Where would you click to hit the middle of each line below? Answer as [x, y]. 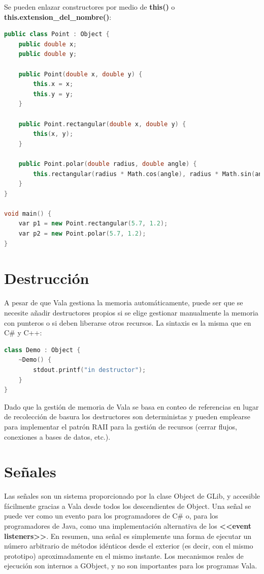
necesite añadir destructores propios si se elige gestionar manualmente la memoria [131, 312]
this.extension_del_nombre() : [58, 17]
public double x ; [48, 44]
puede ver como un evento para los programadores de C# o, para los [111, 516]
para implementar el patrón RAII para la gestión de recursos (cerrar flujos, [121, 426]
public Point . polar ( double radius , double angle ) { [108, 164]
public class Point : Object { [57, 34]
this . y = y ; [53, 94]
